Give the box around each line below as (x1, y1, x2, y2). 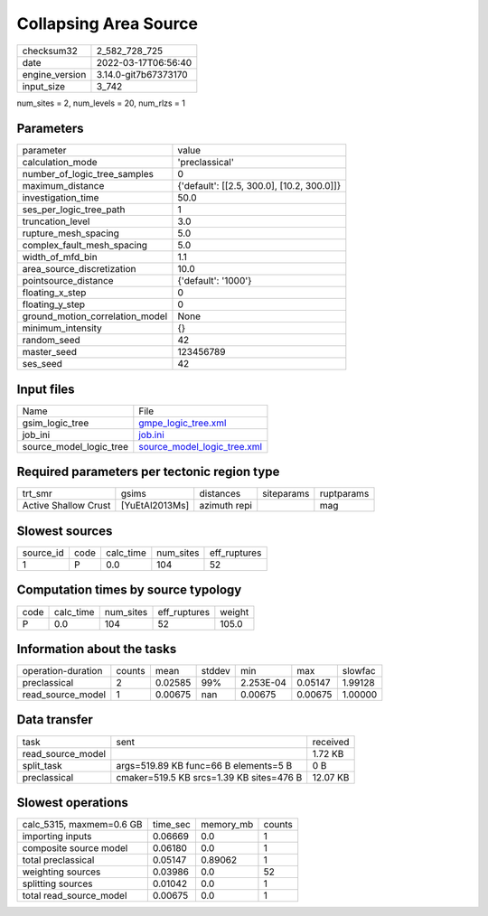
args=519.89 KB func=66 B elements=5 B (116, 759, 293, 771)
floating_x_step (22, 286, 87, 299)
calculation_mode (22, 156, 99, 169)
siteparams (262, 488, 310, 500)
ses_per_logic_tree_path (22, 203, 126, 216)
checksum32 (22, 44, 79, 57)
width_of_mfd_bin (22, 251, 99, 264)
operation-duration (22, 665, 103, 678)
